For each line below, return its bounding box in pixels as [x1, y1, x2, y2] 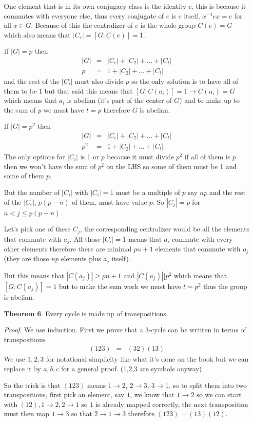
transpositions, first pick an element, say [4, 389, 125, 400]
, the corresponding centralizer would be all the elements [80, 224, 250, 234]
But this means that [4, 270, 64, 280]
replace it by [4, 363, 41, 373]
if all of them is [184, 152, 231, 162]
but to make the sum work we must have [58, 281, 181, 291]
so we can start [196, 389, 242, 400]
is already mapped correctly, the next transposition [95, 399, 248, 409]
